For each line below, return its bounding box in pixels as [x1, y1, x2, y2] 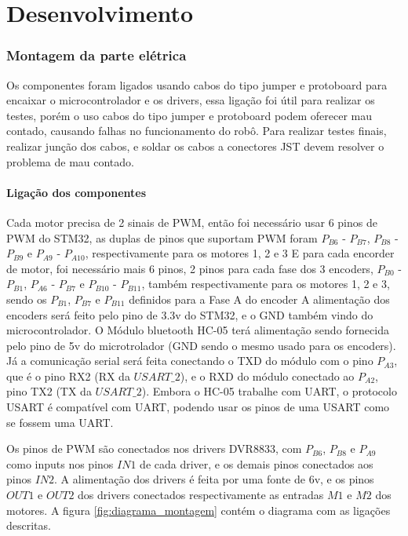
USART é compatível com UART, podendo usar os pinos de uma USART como [6, 399, 390, 415]
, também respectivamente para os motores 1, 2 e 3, [141, 275, 390, 292]
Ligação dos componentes [6, 184, 147, 200]
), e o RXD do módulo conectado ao [180, 367, 355, 384]
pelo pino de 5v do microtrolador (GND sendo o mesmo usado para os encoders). [6, 337, 396, 353]
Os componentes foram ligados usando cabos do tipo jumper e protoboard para [6, 76, 388, 93]
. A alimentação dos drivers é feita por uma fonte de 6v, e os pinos [54, 471, 374, 487]
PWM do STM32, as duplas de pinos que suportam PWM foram [6, 229, 318, 246]
